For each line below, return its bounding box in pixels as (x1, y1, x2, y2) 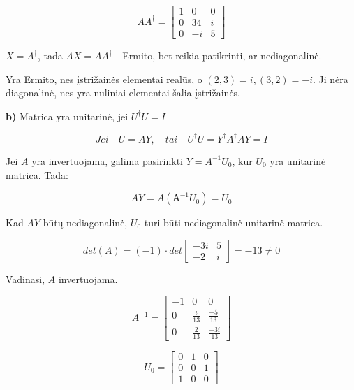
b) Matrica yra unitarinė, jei (6, 108, 128, 123)
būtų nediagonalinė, (43, 215, 128, 230)
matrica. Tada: (6, 167, 68, 182)
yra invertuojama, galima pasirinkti (31, 153, 183, 168)
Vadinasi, (6, 271, 45, 286)
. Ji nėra (313, 71, 348, 86)
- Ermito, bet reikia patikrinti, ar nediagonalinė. (115, 48, 322, 63)
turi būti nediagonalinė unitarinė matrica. (144, 215, 323, 230)
